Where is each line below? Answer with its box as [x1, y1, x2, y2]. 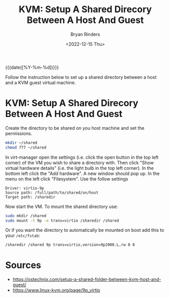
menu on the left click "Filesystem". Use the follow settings [5, 175, 128, 182]
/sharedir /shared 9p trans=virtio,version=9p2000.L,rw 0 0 [5, 243, 136, 248]
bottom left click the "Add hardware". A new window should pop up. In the [5, 170, 160, 176]
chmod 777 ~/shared [5, 145, 47, 150]
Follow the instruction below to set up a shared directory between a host [5, 74, 157, 80]
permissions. [5, 130, 32, 136]
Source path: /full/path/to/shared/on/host [5, 190, 99, 195]
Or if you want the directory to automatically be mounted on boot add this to [5, 227, 164, 233]
